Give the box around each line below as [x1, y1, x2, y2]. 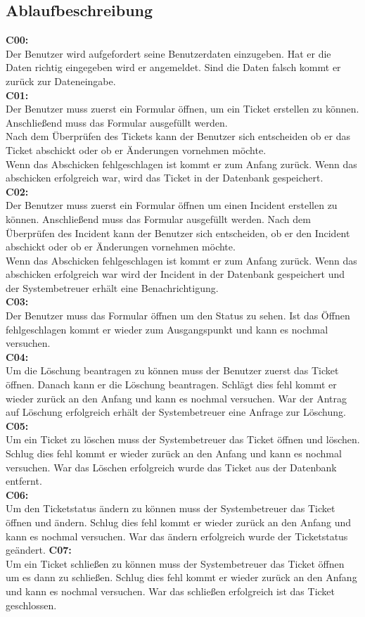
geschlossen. [6, 597, 57, 612]
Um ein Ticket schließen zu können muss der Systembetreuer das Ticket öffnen [6, 556, 345, 571]
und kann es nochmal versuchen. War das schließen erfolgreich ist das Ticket [6, 583, 335, 598]
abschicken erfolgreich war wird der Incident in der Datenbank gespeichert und [6, 267, 345, 281]
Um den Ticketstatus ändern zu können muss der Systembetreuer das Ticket [6, 501, 335, 516]
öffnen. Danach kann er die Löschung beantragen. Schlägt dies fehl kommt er [6, 377, 337, 392]
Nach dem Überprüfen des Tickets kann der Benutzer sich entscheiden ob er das [6, 129, 350, 144]
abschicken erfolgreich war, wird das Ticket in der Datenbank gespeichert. [6, 170, 324, 185]
